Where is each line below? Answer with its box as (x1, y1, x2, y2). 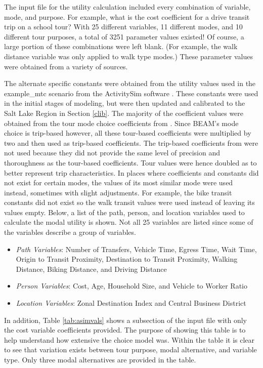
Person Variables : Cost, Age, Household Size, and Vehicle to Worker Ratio (16, 280, 247, 291)
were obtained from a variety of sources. (4, 61, 128, 71)
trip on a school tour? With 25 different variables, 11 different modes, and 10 (4, 21, 243, 32)
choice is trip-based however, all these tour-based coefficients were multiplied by (4, 128, 251, 138)
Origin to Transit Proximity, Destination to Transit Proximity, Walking (16, 254, 238, 264)
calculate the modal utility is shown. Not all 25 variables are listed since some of (4, 217, 253, 227)
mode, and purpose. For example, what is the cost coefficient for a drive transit (4, 11, 250, 22)
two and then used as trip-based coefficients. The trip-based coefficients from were (4, 137, 258, 148)
